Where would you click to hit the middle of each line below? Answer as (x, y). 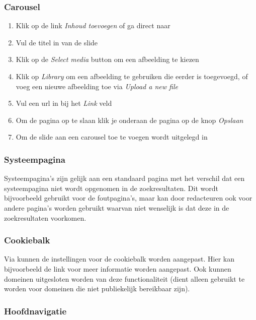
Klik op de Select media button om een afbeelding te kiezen (107, 59)
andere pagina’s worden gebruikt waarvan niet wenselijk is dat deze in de (117, 207)
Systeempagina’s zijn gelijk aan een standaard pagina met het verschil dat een (124, 178)
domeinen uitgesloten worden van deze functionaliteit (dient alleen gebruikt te (124, 278)
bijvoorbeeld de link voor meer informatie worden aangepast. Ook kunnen (118, 268)
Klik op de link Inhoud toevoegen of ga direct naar (93, 25)
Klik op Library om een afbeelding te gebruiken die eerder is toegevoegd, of (132, 76)
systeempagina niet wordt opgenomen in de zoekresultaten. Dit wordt (111, 188)
